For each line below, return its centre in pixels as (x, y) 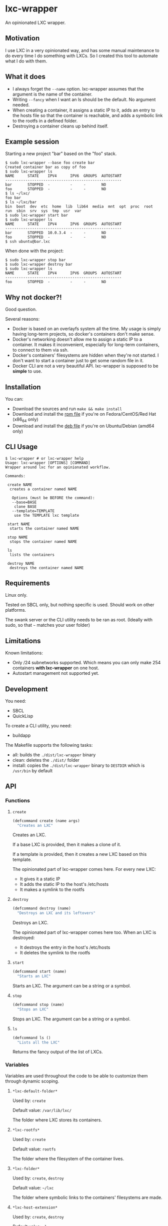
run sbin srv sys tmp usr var (43, 211)
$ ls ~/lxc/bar (21, 202)
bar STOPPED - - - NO (56, 185)
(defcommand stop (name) (38, 1004)
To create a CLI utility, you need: (38, 726)
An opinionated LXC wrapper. (35, 23)
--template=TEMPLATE (33, 511)
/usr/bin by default (32, 771)
